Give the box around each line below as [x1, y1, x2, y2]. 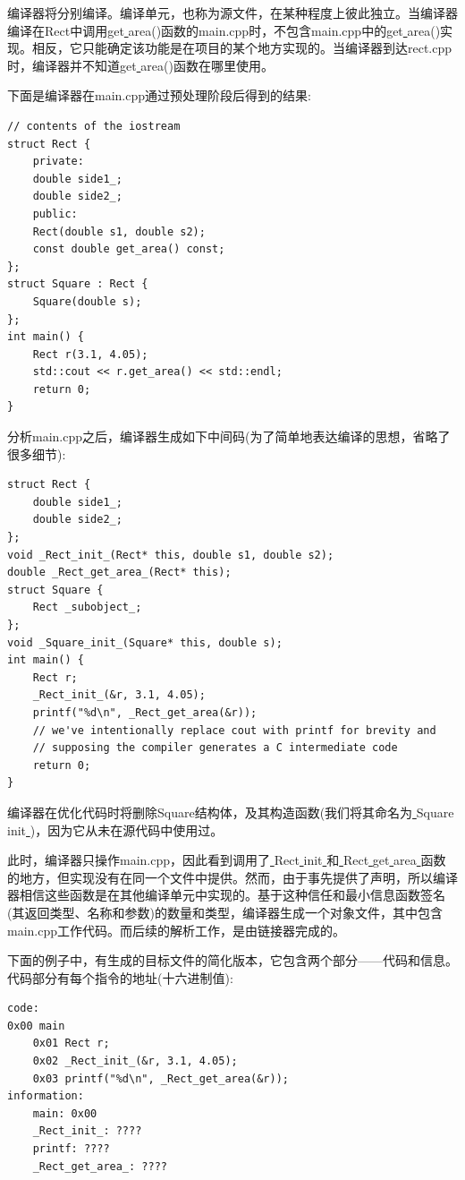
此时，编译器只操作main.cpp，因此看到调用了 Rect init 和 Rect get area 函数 [7, 851, 446, 869]
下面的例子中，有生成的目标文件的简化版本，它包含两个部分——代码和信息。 [7, 951, 458, 970]
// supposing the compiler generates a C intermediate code [32, 741, 398, 755]
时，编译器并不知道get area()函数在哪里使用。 [7, 56, 274, 74]
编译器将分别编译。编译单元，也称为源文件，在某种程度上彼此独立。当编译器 [7, 4, 458, 21]
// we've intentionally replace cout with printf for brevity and [32, 723, 436, 737]
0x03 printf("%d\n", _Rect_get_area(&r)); [32, 1072, 289, 1085]
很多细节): [7, 444, 66, 463]
